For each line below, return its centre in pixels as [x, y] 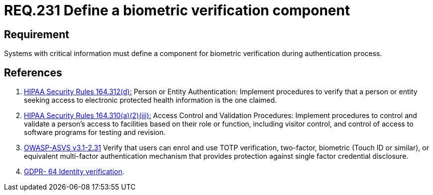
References [33, 72]
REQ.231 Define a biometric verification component [177, 10]
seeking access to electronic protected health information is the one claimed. [151, 100]
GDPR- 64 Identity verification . [74, 172]
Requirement [37, 34]
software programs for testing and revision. [95, 132]
